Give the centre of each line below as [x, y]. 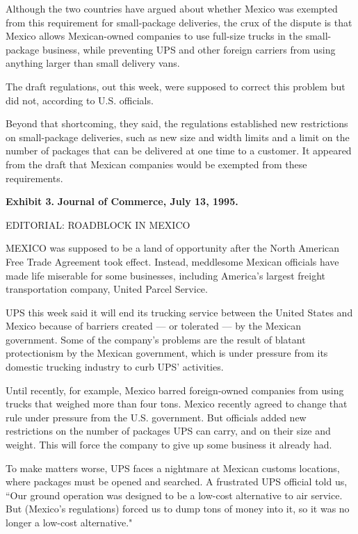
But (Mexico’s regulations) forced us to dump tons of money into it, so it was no [178, 509]
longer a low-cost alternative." [69, 522]
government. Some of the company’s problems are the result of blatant [156, 339]
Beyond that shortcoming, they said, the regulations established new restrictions [177, 123]
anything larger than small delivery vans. [93, 63]
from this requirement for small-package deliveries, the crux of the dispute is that [179, 22]
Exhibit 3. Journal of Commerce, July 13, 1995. [122, 201]
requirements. [34, 178]
